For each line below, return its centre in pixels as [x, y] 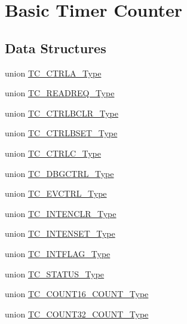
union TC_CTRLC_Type [53, 153]
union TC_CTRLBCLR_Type [62, 113]
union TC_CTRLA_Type [53, 73]
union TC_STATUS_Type [55, 273]
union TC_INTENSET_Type [60, 233]
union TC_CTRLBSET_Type [61, 133]
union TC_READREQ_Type [60, 93]
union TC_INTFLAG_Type [58, 253]
